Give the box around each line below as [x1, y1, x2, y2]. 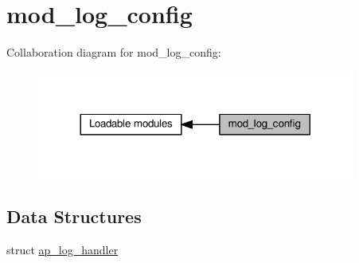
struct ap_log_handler [6, 241, 119, 258]
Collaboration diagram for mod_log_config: [6, 44, 221, 61]
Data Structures [6, 204, 142, 229]
